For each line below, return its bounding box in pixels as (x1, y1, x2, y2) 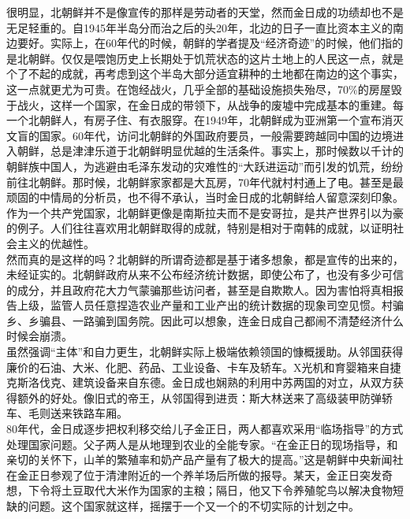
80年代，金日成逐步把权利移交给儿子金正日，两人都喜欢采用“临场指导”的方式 (6, 421, 404, 437)
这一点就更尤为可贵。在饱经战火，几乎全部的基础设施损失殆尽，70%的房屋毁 (6, 80, 402, 97)
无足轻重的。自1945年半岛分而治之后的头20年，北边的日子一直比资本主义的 (6, 19, 393, 35)
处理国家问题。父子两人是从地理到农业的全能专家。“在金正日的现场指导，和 (6, 436, 398, 452)
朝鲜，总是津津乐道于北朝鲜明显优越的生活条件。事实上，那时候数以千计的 (17, 143, 404, 159)
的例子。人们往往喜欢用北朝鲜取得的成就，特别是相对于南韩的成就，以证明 (6, 220, 393, 236)
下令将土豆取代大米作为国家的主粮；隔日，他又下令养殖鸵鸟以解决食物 (28, 482, 393, 499)
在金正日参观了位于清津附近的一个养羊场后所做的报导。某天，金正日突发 (6, 466, 382, 483)
